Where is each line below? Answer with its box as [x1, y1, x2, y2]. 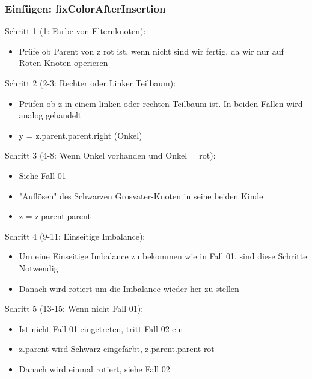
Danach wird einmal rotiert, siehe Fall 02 [19, 362, 170, 375]
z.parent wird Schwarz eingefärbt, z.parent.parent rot [19, 342, 215, 355]
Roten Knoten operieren [19, 56, 108, 69]
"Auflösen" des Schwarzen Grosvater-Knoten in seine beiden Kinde [19, 189, 263, 202]
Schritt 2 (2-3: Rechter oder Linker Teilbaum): [5, 77, 176, 89]
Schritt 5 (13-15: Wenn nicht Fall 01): [5, 302, 144, 315]
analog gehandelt [19, 109, 82, 121]
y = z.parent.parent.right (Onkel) [19, 129, 142, 141]
